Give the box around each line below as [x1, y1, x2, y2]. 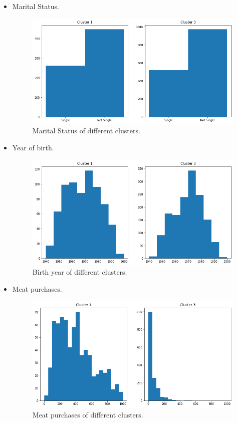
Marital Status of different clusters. [32, 125, 140, 136]
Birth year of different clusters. [32, 267, 127, 277]
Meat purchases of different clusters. [32, 409, 143, 419]
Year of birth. [12, 142, 54, 153]
